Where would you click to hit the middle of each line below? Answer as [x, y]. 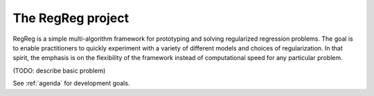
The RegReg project [71, 18]
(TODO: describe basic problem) [59, 70]
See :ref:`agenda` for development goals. [71, 84]
